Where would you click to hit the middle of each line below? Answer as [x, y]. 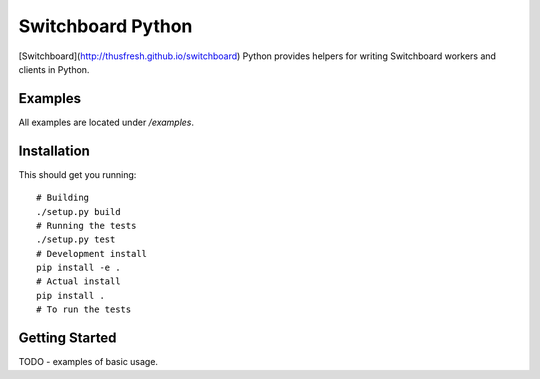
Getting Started [67, 338]
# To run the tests [84, 309]
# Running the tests [86, 225]
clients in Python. [54, 69]
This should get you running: [77, 174]
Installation [54, 150]
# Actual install [78, 281]
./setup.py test [76, 239]
